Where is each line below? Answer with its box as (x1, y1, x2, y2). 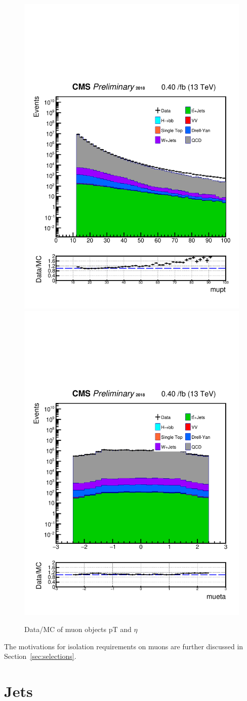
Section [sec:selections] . (4, 651, 76, 661)
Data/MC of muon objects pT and (24, 624, 132, 635)
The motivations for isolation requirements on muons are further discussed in (4, 641, 243, 651)
